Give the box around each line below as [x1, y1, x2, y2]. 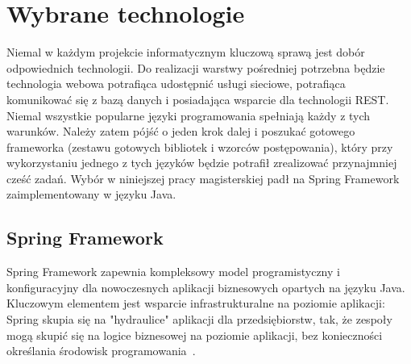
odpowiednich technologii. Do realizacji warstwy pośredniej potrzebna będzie [6, 59, 385, 76]
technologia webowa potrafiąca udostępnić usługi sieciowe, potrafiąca [6, 75, 346, 92]
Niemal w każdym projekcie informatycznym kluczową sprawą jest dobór [6, 44, 365, 61]
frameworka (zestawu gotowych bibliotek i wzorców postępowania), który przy [6, 138, 393, 155]
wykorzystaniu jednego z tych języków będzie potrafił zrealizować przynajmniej [6, 154, 397, 171]
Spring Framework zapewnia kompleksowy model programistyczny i [6, 263, 340, 280]
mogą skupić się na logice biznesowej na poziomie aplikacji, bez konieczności [6, 326, 383, 343]
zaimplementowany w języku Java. [6, 186, 176, 203]
